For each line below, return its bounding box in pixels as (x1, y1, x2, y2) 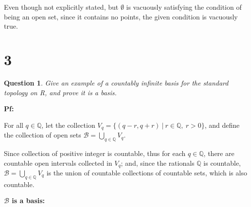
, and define (204, 120, 240, 130)
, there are (203, 148, 234, 158)
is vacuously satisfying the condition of (126, 2, 242, 12)
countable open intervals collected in (4, 157, 112, 168)
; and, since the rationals (121, 157, 195, 168)
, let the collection (41, 120, 95, 130)
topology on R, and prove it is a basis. (4, 87, 117, 97)
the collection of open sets (4, 130, 81, 140)
